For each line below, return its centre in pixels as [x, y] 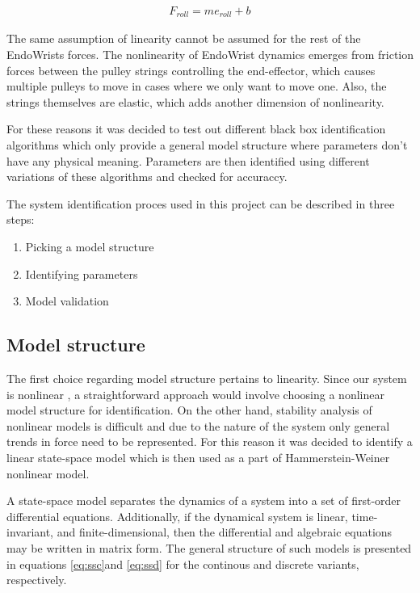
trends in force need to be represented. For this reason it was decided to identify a [210, 442]
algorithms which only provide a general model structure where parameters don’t [207, 145]
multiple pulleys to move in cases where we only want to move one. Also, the [197, 86]
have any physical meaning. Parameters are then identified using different [188, 160]
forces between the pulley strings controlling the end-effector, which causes [191, 70]
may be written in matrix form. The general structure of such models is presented [209, 547]
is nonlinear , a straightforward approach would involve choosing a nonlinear [195, 394]
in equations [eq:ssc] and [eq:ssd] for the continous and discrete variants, [183, 564]
